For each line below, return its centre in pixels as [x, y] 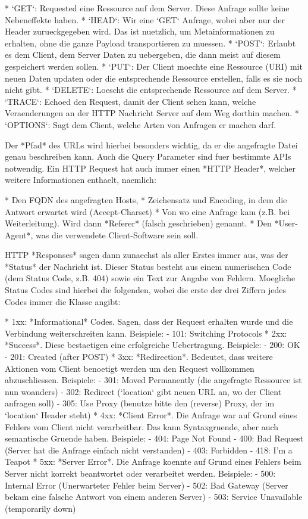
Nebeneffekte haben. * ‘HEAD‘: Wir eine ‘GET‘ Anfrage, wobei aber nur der [145, 19]
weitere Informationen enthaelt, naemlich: [81, 180]
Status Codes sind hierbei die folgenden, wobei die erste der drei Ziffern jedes [146, 290]
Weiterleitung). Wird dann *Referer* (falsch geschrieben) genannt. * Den [138, 223]
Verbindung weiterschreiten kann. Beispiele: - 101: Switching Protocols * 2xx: [146, 333]
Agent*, [19, 234]
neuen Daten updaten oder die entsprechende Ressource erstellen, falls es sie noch [154, 78]
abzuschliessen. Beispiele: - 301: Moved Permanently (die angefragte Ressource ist [153, 380]
